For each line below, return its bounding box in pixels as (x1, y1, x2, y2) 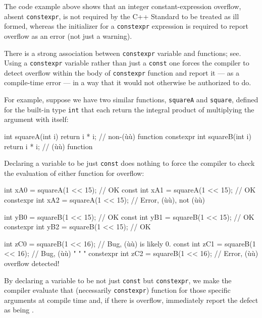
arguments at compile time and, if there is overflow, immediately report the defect (4, 294, 258, 305)
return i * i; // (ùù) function (4, 141, 93, 151)
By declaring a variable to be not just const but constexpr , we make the (4, 275, 232, 285)
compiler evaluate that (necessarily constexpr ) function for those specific (4, 285, 231, 295)
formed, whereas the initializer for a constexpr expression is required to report (4, 21, 248, 31)
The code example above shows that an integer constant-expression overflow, (4, 1, 241, 11)
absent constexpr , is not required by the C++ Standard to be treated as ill (4, 11, 239, 21)
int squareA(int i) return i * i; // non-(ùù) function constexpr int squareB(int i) (4, 131, 251, 141)
